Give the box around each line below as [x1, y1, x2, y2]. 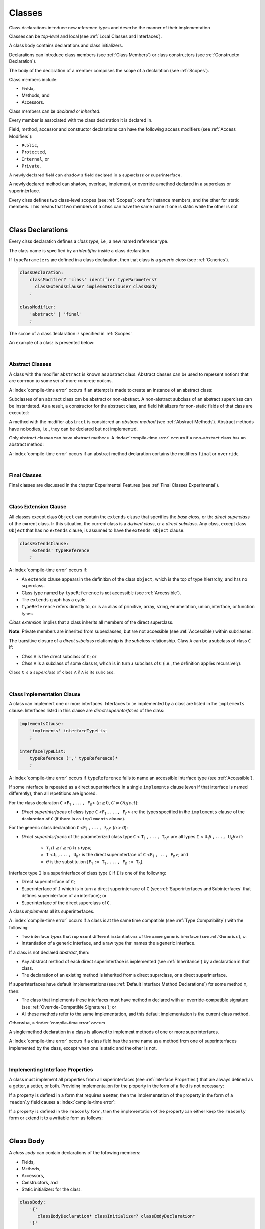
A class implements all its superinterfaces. [9, 908, 95, 914]
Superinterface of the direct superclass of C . [21, 900, 111, 906]
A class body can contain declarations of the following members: [9, 1150, 141, 1156]
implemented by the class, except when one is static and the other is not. [9, 1045, 157, 1051]
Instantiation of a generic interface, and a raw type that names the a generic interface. [21, 940, 196, 946]
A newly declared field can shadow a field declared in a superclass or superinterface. [9, 172, 182, 178]
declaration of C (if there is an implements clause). [21, 816, 126, 821]
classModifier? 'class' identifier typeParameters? [29, 277, 157, 282]
